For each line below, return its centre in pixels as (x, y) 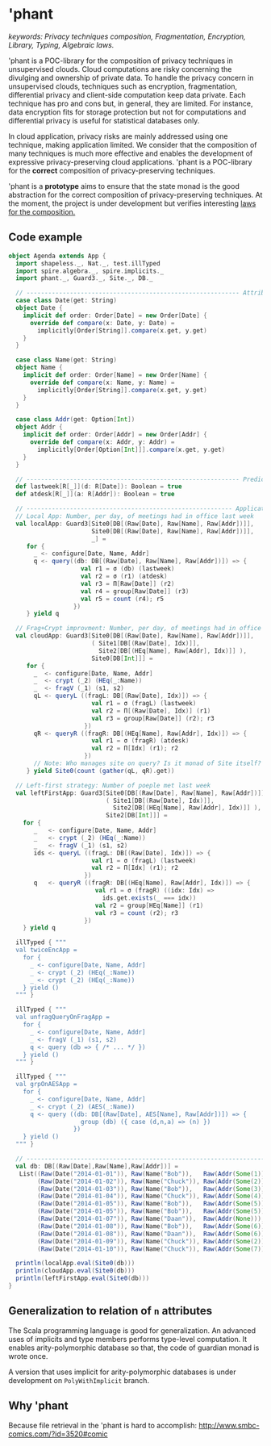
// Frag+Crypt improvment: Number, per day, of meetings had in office (139, 629)
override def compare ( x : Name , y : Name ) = (102, 382)
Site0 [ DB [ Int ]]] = (122, 658)
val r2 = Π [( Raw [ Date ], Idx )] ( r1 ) (151, 711)
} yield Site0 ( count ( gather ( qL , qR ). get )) (100, 771)
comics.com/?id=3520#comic (58, 1434)
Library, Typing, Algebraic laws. (61, 44)
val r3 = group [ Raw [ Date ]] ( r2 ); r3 (153, 718)
